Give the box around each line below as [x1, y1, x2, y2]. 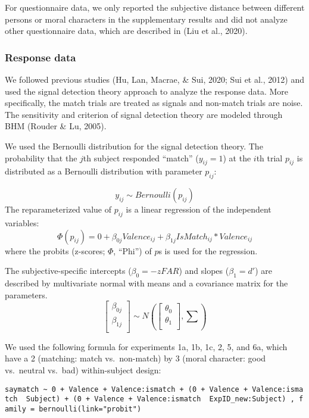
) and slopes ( [179, 264, 229, 277]
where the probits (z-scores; [5, 244, 105, 257]
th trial [256, 151, 283, 164]
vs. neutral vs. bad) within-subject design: [5, 364, 161, 376]
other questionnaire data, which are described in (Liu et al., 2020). [5, 24, 248, 37]
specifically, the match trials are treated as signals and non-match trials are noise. [5, 96, 303, 109]
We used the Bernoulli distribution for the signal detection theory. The [5, 139, 263, 152]
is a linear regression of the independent [126, 203, 271, 216]
